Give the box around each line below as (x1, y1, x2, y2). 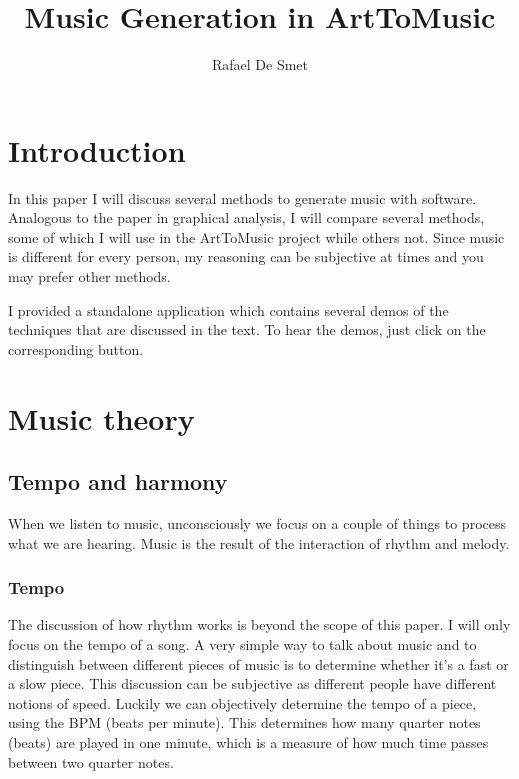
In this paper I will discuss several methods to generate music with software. (8, 187, 477, 208)
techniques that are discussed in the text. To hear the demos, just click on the (8, 319, 486, 340)
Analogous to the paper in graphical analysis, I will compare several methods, (8, 207, 485, 228)
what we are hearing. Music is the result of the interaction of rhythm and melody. (8, 532, 510, 553)
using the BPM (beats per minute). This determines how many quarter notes (8, 712, 481, 733)
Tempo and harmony (8, 466, 228, 497)
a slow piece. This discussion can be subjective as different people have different (8, 673, 497, 694)
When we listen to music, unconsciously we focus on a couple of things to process (8, 512, 506, 533)
